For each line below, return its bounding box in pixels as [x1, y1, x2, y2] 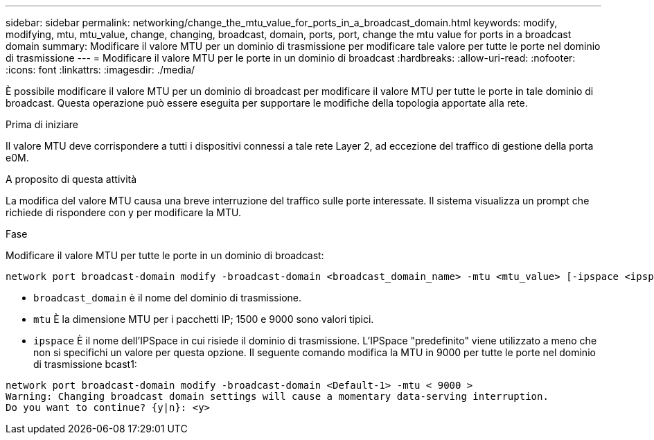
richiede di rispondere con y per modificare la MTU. [6, 206, 242, 218]
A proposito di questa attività [6, 173, 137, 185]
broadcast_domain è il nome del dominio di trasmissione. [33, 292, 302, 303]
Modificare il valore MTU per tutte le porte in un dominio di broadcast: [6, 249, 324, 261]
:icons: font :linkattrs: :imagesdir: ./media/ [6, 64, 195, 76]
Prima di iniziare [6, 118, 78, 130]
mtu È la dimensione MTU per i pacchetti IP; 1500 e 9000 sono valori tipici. [33, 313, 374, 325]
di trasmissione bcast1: [33, 358, 137, 370]
